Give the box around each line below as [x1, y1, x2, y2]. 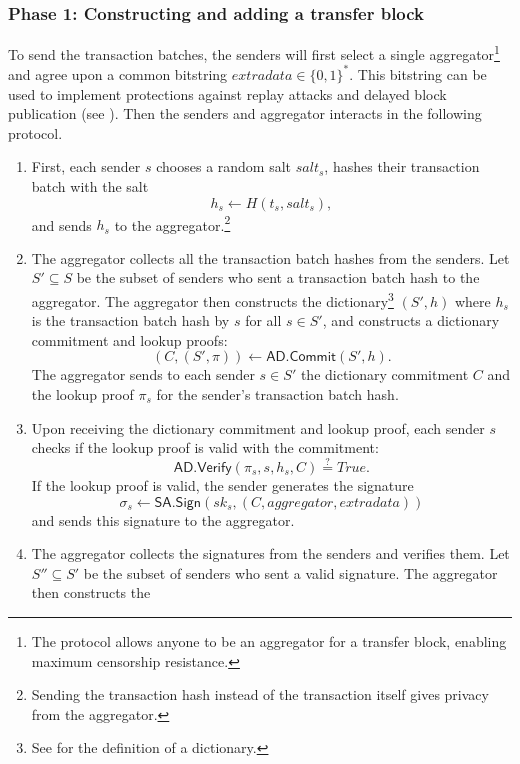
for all [245, 310, 282, 331]
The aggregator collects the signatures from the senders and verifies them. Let [31, 543, 510, 564]
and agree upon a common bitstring [8, 63, 228, 84]
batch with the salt [31, 175, 149, 196]
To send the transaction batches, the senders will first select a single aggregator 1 [8, 41, 500, 64]
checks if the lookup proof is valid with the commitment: [31, 437, 379, 458]
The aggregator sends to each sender [31, 364, 255, 385]
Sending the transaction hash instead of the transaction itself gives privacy [31, 684, 489, 705]
